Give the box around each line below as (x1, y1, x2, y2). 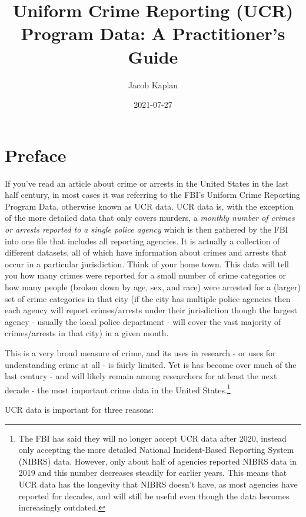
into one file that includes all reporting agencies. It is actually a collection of (5, 234, 280, 247)
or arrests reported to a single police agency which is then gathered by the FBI (5, 223, 288, 235)
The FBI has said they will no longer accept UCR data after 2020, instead (18, 432, 287, 444)
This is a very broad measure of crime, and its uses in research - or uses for (5, 346, 276, 359)
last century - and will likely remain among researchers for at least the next (5, 370, 277, 382)
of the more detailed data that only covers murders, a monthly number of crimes (5, 211, 295, 224)
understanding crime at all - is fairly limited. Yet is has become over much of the (5, 358, 297, 370)
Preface (5, 142, 66, 167)
